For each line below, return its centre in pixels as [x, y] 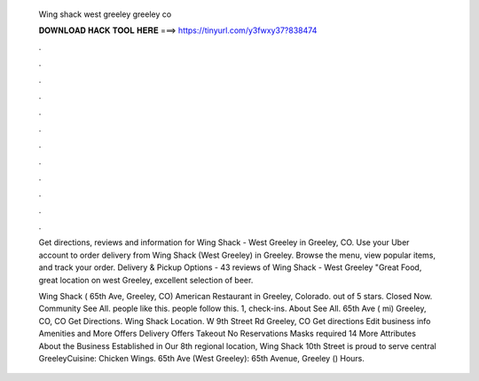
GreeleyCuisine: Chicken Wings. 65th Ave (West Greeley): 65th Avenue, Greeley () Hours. [202, 358]
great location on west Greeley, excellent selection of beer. [146, 280]
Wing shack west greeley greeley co [105, 14]
